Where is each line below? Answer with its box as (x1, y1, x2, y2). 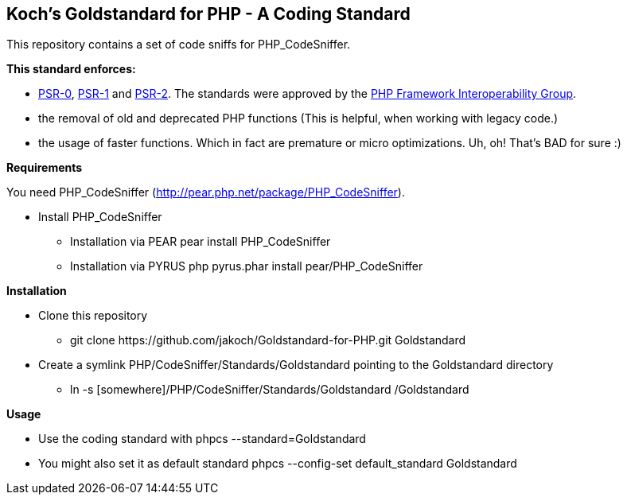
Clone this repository (38, 309, 148, 323)
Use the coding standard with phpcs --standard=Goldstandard (38, 432, 366, 446)
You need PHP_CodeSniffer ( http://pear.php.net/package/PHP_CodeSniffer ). (6, 185, 405, 200)
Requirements (6, 161, 83, 175)
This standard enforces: (6, 62, 136, 76)
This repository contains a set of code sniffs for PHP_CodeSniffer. (6, 37, 351, 52)
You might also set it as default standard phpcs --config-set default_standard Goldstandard (38, 456, 517, 471)
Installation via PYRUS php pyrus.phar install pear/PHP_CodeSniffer (70, 259, 423, 274)
